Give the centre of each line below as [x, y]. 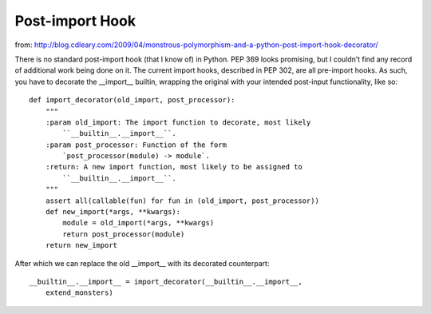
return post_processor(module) [124, 234]
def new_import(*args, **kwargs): [113, 212]
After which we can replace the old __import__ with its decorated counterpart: [142, 263]
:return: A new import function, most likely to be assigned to [174, 167]
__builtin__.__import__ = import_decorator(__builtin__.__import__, [166, 281]
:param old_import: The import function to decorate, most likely [178, 122]
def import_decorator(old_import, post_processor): [132, 100]
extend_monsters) [79, 293]
